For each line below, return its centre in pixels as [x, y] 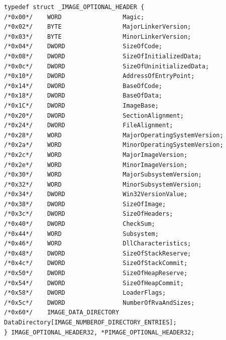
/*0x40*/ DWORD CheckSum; [80, 224]
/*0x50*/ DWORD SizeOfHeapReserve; [96, 273]
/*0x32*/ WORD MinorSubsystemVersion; [103, 184]
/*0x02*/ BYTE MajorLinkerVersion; [98, 27]
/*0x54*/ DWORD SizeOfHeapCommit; [94, 283]
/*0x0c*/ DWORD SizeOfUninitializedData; [107, 66]
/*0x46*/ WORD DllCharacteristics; [98, 244]
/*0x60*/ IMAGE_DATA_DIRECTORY [62, 313]
